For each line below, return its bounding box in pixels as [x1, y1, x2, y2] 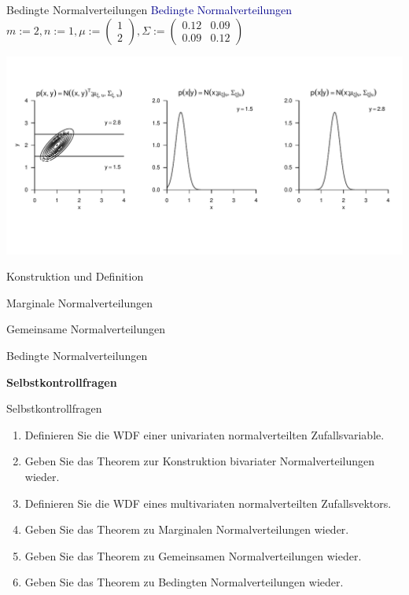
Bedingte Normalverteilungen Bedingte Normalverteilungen [6, 2, 293, 17]
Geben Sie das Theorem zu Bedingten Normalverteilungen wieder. [24, 574, 344, 590]
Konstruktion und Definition [6, 268, 144, 285]
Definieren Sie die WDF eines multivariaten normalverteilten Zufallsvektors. [24, 494, 392, 511]
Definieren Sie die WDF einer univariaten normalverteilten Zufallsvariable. [24, 426, 385, 443]
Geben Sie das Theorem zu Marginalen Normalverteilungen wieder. [24, 521, 349, 538]
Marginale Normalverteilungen [6, 294, 153, 310]
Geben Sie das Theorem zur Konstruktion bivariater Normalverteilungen [24, 453, 375, 469]
